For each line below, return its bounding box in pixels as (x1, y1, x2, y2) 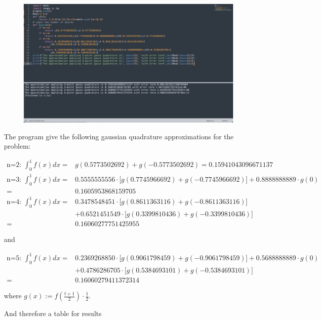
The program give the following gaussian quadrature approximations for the (4, 131, 234, 141)
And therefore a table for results (4, 308, 102, 318)
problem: (4, 141, 31, 151)
